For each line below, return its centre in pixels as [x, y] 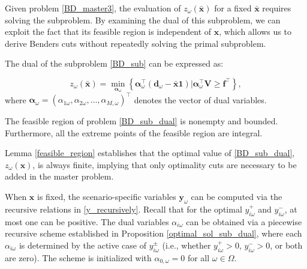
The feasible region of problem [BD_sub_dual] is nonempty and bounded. [142, 121]
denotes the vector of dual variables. [200, 99]
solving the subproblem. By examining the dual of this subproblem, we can [143, 20]
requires [277, 8]
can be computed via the [237, 197]
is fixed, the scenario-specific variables [107, 197]
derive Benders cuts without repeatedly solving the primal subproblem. [136, 43]
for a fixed [233, 8]
